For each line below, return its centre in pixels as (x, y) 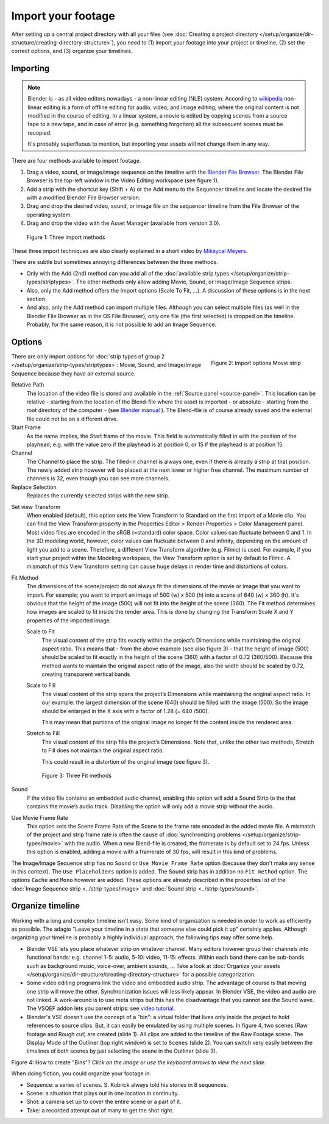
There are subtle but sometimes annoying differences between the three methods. (115, 262)
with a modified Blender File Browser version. (83, 197)
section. (37, 299)
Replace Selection (34, 487)
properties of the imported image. (69, 620)
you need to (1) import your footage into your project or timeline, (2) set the (211, 42)
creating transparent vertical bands (86, 674)
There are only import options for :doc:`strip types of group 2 (88, 357)
